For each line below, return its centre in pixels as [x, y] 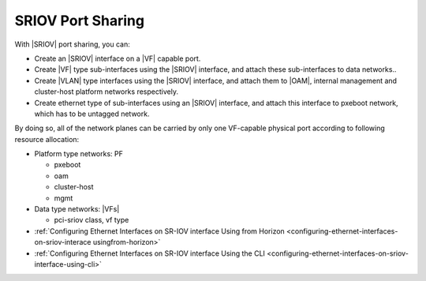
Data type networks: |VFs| [77, 209]
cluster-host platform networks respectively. [106, 92]
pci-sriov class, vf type [92, 220]
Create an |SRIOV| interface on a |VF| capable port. [118, 58]
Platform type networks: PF [79, 154]
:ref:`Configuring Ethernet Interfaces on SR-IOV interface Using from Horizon [160, 231]
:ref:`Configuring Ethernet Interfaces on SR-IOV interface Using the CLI [150, 253]
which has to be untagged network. [92, 114]
